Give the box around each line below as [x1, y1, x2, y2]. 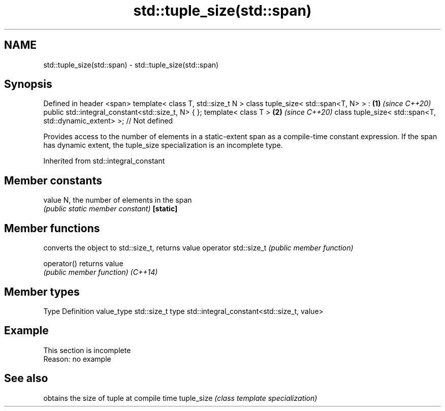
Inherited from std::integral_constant [43, 156, 165, 166]
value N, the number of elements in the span [43, 196, 192, 205]
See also [4, 372, 48, 385]
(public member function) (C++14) [43, 268, 158, 277]
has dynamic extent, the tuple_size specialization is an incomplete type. [43, 141, 283, 150]
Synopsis [4, 78, 52, 91]
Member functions [4, 222, 100, 235]
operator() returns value [43, 259, 123, 268]
